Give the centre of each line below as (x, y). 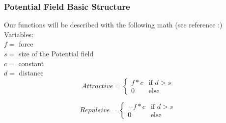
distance (31, 73)
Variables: (19, 34)
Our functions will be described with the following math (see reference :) (113, 25)
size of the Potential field (56, 53)
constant (31, 63)
